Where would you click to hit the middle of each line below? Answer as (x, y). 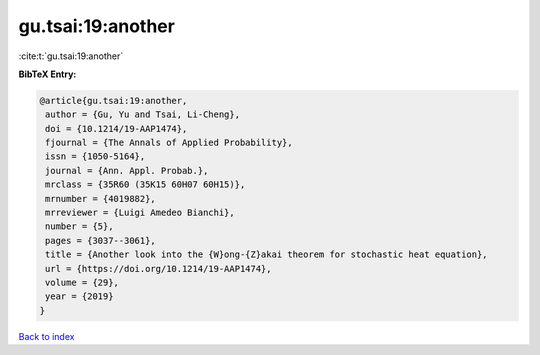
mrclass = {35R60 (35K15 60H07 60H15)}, (145, 184)
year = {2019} (79, 296)
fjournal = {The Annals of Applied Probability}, (169, 143)
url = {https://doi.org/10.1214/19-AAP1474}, (158, 268)
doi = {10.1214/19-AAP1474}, (116, 128)
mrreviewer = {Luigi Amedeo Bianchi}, (140, 213)
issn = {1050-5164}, (95, 156)
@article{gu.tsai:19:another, (113, 100)
